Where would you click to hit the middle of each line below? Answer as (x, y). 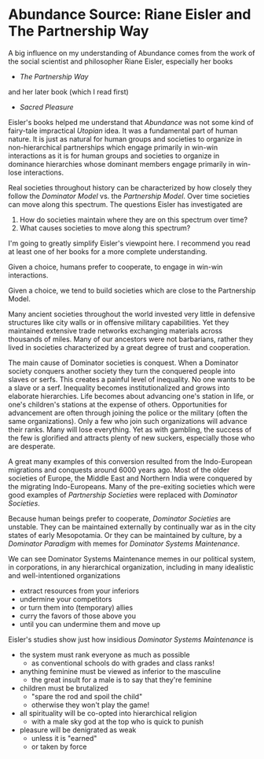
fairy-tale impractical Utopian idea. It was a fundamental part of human (123, 131)
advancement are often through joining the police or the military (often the (128, 413)
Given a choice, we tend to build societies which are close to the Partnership (132, 290)
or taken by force (59, 746)
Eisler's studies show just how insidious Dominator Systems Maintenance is (131, 639)
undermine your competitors (66, 599)
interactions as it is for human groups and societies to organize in (114, 156)
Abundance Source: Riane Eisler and (130, 15)
